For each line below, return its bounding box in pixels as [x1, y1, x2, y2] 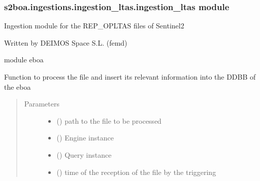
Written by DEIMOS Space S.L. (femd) [4, 37, 127, 48]
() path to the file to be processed [56, 115, 161, 126]
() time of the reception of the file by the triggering [56, 166, 216, 177]
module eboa [4, 54, 44, 65]
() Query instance [56, 149, 112, 160]
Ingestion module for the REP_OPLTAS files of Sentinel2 [4, 20, 184, 31]
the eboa [4, 81, 31, 92]
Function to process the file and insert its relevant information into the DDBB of [4, 71, 256, 82]
